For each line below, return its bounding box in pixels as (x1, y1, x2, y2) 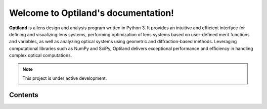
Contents (9, 91, 39, 99)
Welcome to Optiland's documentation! (9, 7, 174, 18)
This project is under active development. (22, 75, 107, 81)
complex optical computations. (9, 53, 72, 58)
